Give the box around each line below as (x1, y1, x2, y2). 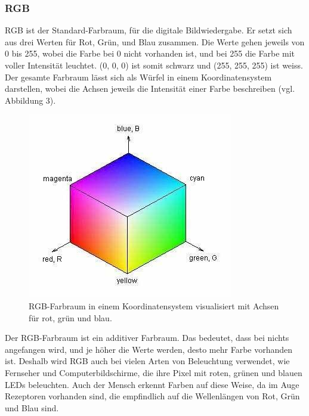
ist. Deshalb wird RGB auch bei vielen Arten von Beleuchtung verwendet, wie (5, 355, 290, 367)
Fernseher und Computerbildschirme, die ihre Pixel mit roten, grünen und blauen (5, 366, 302, 378)
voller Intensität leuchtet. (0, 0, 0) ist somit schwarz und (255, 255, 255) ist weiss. (5, 59, 303, 71)
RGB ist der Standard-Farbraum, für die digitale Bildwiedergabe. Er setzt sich (5, 24, 292, 36)
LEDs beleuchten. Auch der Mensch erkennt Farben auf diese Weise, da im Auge (5, 378, 299, 390)
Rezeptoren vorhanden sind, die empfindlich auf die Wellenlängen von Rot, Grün (5, 390, 300, 402)
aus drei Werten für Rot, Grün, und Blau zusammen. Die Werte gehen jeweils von (5, 35, 305, 48)
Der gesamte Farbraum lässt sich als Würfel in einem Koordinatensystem (5, 70, 272, 83)
